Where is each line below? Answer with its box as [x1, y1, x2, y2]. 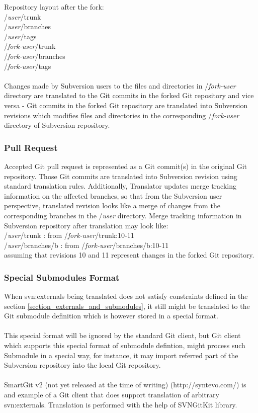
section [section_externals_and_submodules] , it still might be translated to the [4, 300, 250, 311]
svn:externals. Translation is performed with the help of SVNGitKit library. [4, 399, 237, 409]
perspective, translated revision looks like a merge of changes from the [4, 200, 220, 211]
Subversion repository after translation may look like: [4, 220, 168, 230]
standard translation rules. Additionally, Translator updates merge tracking [4, 181, 236, 191]
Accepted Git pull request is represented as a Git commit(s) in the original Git [4, 160, 247, 171]
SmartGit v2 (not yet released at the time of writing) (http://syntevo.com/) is [4, 379, 246, 390]
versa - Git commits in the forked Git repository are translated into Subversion [4, 100, 248, 110]
